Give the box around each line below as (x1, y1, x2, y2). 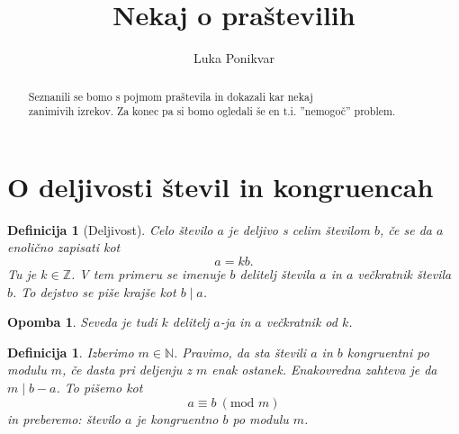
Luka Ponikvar (193, 49, 274, 68)
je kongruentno (136, 409, 219, 428)
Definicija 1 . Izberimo (7, 342, 134, 361)
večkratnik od (265, 312, 337, 331)
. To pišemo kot (56, 377, 143, 396)
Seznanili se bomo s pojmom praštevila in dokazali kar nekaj (28, 88, 313, 104)
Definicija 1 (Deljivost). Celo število (7, 220, 213, 239)
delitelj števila (239, 264, 316, 283)
